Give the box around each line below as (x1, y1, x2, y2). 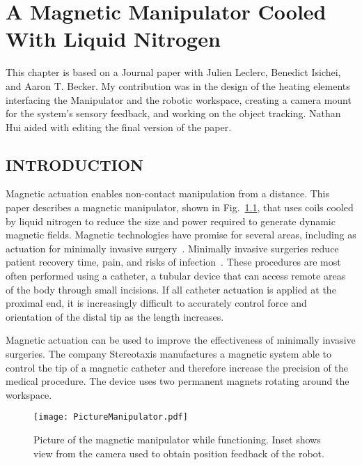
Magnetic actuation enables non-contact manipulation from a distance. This (6, 186, 330, 201)
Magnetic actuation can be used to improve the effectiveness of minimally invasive (6, 333, 356, 347)
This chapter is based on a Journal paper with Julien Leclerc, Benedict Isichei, (6, 65, 341, 79)
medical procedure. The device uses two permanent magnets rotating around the (6, 374, 349, 388)
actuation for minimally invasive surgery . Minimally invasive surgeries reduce (6, 241, 339, 255)
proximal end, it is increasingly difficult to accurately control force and (6, 296, 307, 310)
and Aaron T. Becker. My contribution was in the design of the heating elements (6, 78, 350, 93)
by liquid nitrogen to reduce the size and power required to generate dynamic (6, 213, 336, 228)
